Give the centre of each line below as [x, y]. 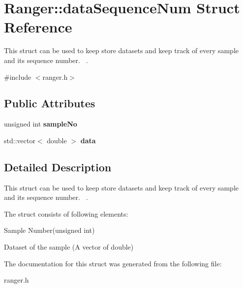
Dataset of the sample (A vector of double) [69, 247]
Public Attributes [50, 103]
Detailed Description [58, 167]
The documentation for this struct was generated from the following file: [113, 263]
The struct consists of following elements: [66, 213]
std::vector [20, 140]
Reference [38, 27]
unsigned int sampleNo [41, 124]
